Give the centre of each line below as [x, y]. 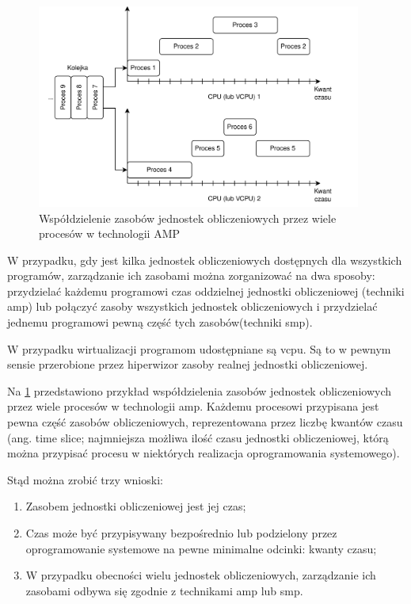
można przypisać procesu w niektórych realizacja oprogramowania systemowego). [204, 453]
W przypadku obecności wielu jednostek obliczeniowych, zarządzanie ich [201, 575]
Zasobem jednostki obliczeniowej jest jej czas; [136, 506]
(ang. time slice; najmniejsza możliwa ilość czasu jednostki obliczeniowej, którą [198, 437]
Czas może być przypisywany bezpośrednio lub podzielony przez [181, 533]
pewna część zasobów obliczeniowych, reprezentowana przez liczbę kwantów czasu [205, 422]
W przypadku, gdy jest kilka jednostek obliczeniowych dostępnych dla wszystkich [205, 260]
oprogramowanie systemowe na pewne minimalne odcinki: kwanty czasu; [201, 548]
